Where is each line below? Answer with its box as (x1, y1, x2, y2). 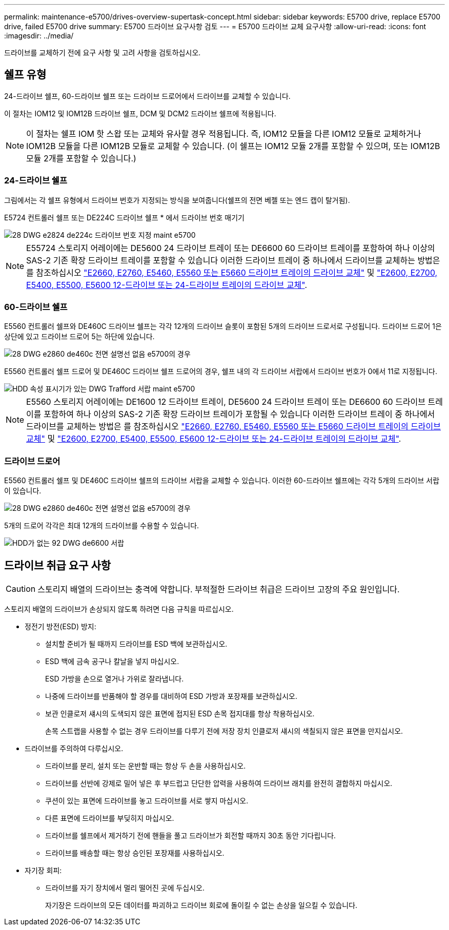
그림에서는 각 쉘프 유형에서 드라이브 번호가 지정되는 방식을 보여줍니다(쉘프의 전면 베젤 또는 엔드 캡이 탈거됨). (4, 195, 350, 204)
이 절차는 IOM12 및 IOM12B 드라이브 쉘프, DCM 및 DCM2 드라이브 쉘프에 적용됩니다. (4, 109, 276, 118)
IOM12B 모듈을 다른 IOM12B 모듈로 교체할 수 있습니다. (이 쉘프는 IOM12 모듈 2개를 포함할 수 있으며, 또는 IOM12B (26, 140, 440, 151)
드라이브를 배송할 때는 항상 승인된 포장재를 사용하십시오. (45, 848, 224, 857)
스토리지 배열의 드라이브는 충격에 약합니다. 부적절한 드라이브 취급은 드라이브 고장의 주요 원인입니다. (37, 584, 400, 594)
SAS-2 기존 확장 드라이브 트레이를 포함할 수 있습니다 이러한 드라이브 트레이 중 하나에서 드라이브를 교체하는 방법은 (26, 255, 440, 265)
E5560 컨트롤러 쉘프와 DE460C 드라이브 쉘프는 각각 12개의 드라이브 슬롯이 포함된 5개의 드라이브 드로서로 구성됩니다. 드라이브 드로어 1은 (4, 322, 442, 331)
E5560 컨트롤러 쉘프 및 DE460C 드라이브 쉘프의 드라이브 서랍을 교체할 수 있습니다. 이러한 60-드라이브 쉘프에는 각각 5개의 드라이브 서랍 (4, 476, 440, 485)
